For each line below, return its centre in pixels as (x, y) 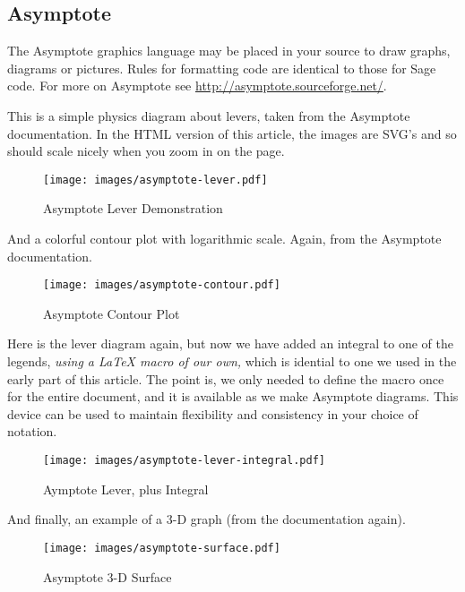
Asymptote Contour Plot (112, 313)
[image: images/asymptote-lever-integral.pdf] (184, 461)
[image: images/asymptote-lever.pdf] (155, 180)
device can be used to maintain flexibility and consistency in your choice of (213, 413)
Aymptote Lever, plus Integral (126, 489)
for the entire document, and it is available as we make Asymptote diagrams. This (233, 396)
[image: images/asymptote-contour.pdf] (162, 285)
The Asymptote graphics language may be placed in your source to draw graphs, (229, 51)
